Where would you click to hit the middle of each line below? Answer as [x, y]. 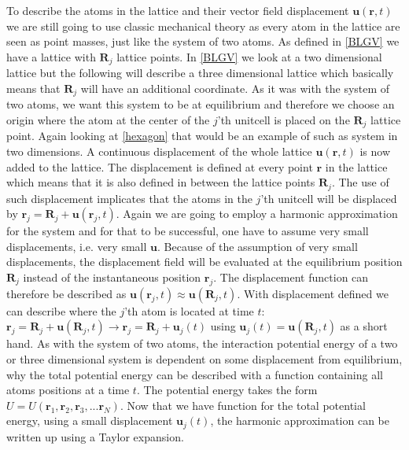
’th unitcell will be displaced [329, 198]
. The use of [360, 182]
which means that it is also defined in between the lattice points [161, 182]
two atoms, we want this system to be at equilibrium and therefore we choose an [201, 104]
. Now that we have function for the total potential [243, 405]
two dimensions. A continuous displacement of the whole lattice [159, 151]
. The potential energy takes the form [227, 390]
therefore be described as [66, 293]
